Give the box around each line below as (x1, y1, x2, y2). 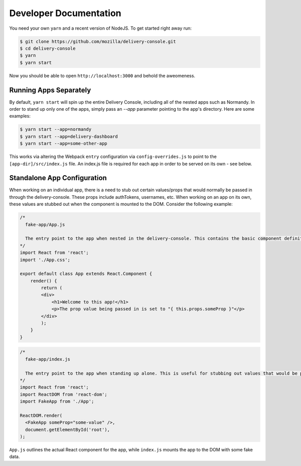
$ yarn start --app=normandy (20, 126, 92, 132)
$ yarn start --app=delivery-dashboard (20, 133, 118, 139)
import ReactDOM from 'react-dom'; (20, 392, 107, 397)
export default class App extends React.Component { (20, 271, 153, 277)
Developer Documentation (9, 8, 121, 19)
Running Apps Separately (9, 86, 91, 94)
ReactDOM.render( (20, 413, 63, 418)
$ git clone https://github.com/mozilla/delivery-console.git (20, 38, 176, 44)
